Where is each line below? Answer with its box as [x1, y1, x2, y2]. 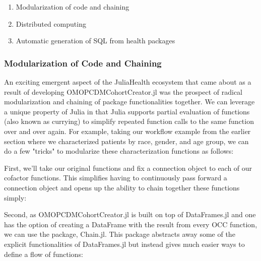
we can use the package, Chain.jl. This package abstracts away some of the [4, 229, 235, 239]
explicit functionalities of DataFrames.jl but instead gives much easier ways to [4, 238, 245, 249]
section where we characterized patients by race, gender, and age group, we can [4, 136, 249, 146]
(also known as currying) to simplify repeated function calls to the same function [4, 116, 254, 126]
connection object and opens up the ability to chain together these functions [4, 182, 240, 192]
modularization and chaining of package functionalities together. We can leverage [4, 96, 255, 107]
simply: [4, 192, 27, 203]
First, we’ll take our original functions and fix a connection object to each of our [4, 162, 252, 173]
